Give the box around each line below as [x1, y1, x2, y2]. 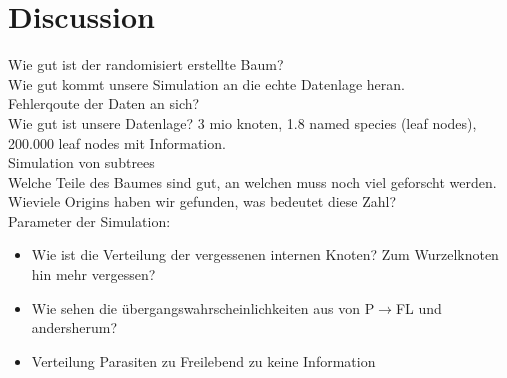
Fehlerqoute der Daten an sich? [8, 93, 200, 114]
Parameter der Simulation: [8, 210, 171, 231]
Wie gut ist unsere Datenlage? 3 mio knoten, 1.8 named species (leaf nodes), [8, 112, 477, 133]
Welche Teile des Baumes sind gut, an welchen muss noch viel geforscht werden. [8, 171, 497, 192]
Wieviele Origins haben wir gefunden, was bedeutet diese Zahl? [8, 191, 397, 212]
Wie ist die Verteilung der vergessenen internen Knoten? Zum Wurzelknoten [31, 244, 499, 265]
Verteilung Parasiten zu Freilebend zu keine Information [31, 350, 376, 371]
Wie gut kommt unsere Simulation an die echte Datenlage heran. [8, 73, 405, 94]
